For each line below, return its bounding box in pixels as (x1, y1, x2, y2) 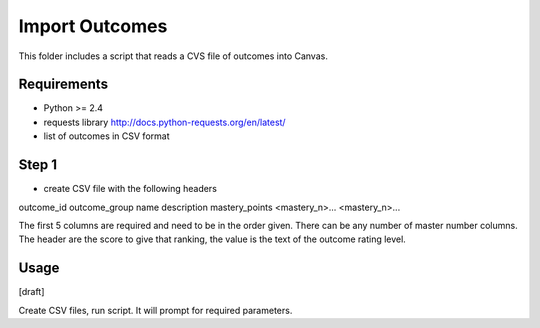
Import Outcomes (18, 15, 168, 37)
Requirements (18, 76, 109, 93)
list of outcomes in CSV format (43, 130, 170, 142)
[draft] (18, 286, 45, 298)
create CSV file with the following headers (43, 183, 217, 195)
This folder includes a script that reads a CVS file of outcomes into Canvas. (18, 50, 329, 62)
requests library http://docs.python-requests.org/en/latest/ (43, 116, 286, 128)
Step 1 (18, 156, 58, 174)
